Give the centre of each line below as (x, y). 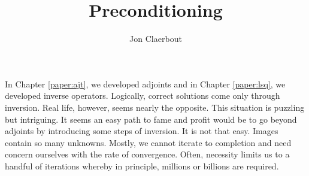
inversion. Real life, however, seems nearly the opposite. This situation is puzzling (155, 107)
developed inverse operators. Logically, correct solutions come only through (143, 95)
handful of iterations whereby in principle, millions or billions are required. (142, 166)
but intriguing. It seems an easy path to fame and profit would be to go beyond (151, 119)
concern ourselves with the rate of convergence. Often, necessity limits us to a (147, 154)
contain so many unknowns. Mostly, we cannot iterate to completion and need (148, 142)
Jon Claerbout (156, 39)
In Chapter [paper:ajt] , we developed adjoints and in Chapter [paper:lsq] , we (145, 84)
